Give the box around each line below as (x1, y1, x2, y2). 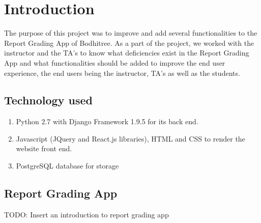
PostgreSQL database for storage (16, 160, 119, 171)
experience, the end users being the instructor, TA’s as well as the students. (4, 67, 240, 78)
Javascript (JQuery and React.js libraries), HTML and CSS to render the (16, 133, 245, 144)
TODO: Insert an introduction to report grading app (4, 209, 169, 219)
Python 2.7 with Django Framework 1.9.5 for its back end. (16, 116, 198, 127)
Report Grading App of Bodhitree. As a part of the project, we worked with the (4, 37, 254, 48)
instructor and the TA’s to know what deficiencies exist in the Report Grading (4, 47, 249, 58)
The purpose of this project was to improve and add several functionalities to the (4, 27, 257, 38)
